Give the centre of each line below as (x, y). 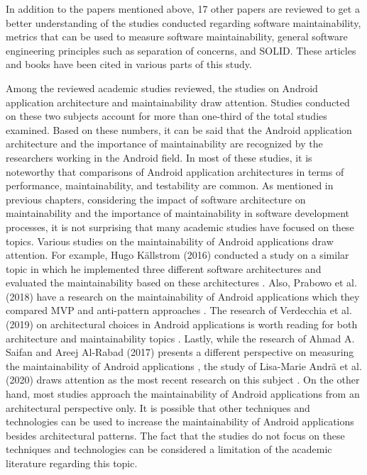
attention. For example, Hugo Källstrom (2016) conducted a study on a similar (177, 255)
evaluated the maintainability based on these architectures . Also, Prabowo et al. (181, 283)
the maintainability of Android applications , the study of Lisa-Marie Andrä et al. (184, 365)
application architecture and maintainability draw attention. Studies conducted (178, 102)
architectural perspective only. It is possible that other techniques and (158, 407)
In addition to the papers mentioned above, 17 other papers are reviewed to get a (183, 9)
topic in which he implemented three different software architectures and (164, 268)
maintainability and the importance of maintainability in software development (177, 213)
